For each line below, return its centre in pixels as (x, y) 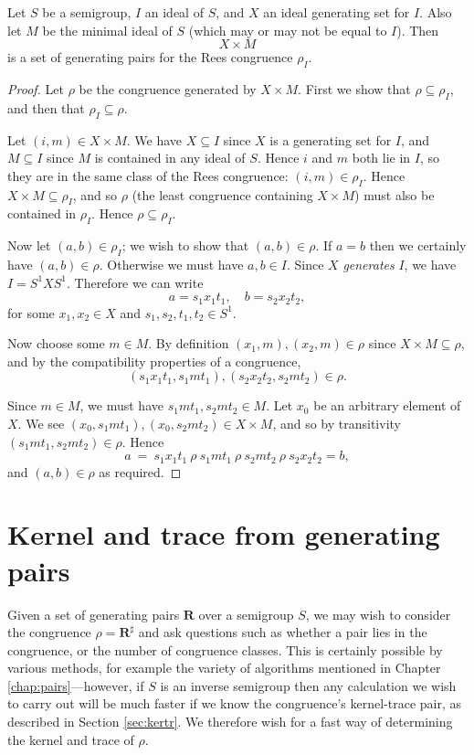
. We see (41, 423)
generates (369, 264)
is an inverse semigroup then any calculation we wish (308, 685)
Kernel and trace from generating (224, 534)
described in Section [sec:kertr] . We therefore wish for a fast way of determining (230, 722)
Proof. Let (36, 88)
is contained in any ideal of (170, 158)
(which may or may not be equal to (288, 30)
